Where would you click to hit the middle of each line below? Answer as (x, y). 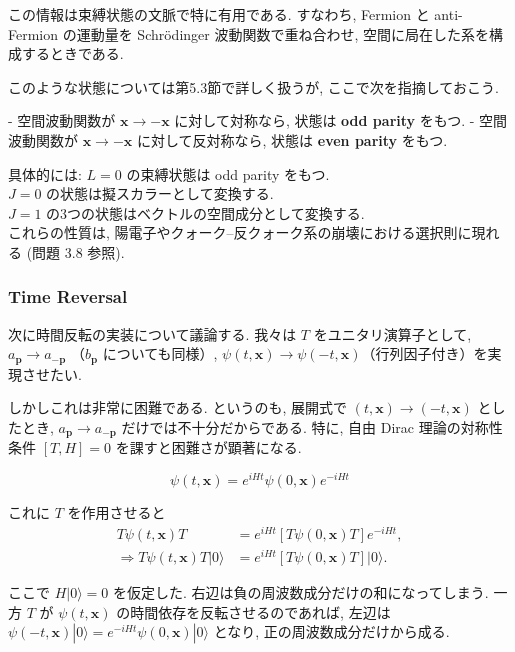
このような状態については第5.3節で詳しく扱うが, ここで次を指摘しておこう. (253, 86)
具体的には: (45, 173)
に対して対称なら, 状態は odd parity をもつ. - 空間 (341, 120)
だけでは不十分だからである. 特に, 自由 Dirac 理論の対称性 (312, 426)
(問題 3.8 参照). (75, 251)
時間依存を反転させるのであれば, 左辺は (260, 611)
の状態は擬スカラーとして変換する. (160, 193)
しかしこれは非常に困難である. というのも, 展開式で (177, 407)
